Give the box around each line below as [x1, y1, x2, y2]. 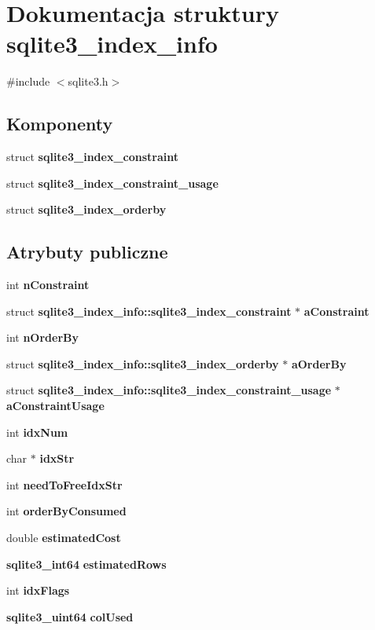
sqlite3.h [68, 73, 108, 90]
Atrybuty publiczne [6, 240, 168, 264]
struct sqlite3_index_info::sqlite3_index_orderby [6, 355, 279, 372]
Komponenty [6, 112, 113, 136]
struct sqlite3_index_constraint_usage [6, 174, 219, 191]
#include [6, 73, 50, 90]
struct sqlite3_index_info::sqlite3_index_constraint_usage [6, 382, 332, 398]
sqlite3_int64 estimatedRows [6, 555, 167, 572]
